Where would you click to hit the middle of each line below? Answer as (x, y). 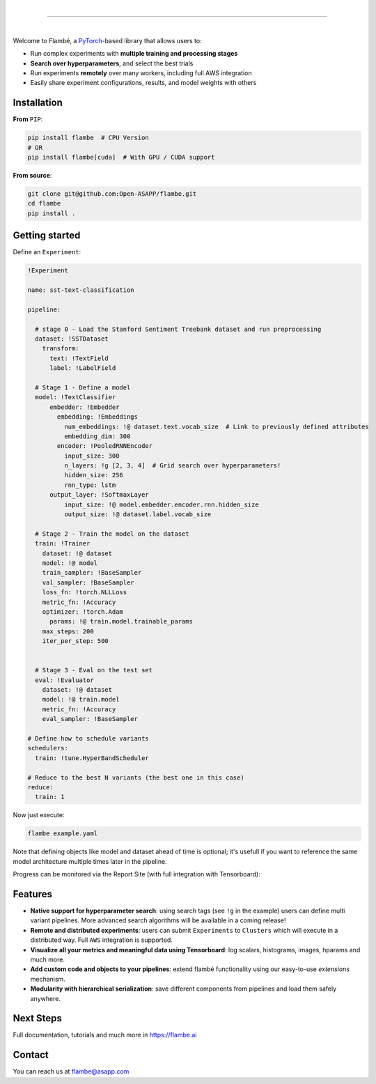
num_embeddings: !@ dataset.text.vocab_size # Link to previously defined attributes (216, 426)
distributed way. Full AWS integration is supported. (102, 940)
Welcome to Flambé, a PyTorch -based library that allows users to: (107, 40)
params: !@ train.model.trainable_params (121, 621)
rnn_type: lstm (90, 485)
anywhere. (45, 998)
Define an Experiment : (47, 252)
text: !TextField (79, 358)
